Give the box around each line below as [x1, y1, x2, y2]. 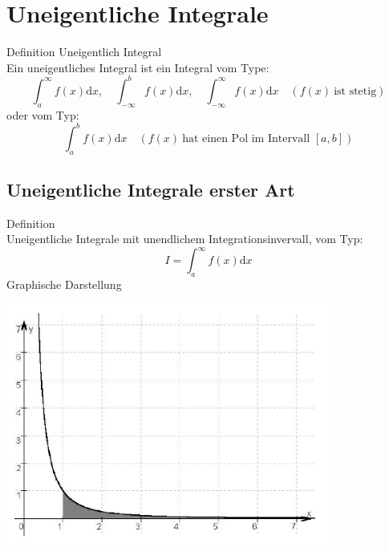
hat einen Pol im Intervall [182, 132, 310, 144]
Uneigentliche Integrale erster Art [6, 177, 295, 201]
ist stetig [334, 85, 377, 97]
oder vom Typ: [6, 106, 79, 123]
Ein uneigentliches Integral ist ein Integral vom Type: [6, 59, 269, 75]
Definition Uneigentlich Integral [6, 43, 162, 60]
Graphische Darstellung [6, 276, 122, 293]
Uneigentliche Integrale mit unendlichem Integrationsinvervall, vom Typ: [6, 230, 363, 247]
